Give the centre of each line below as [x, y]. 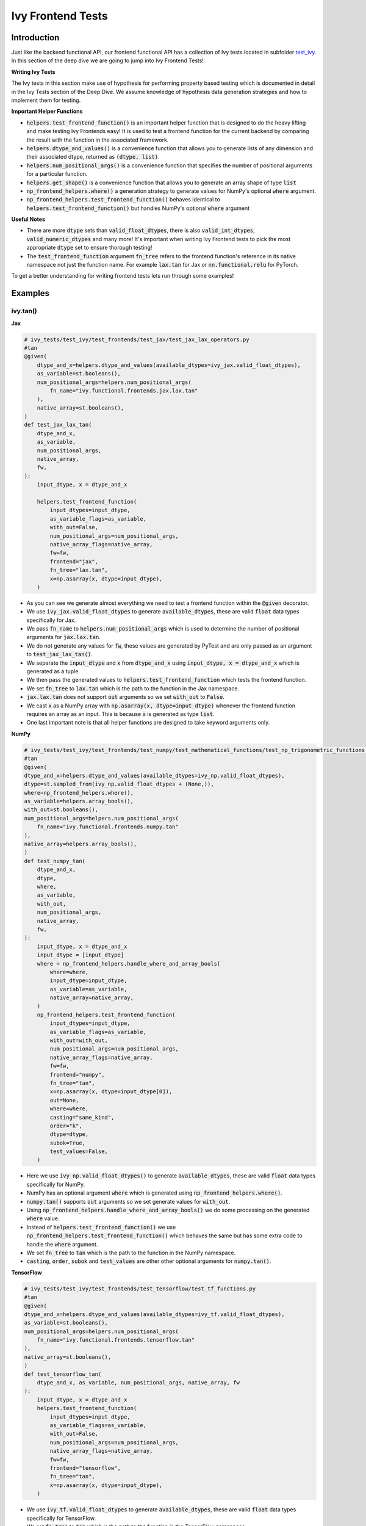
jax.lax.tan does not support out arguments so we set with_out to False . [126, 697]
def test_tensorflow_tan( [63, 1374]
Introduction [35, 38]
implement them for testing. [46, 100]
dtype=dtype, [69, 1134]
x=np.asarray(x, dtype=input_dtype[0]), [111, 1092]
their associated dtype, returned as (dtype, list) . [93, 157]
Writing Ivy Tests [33, 72]
